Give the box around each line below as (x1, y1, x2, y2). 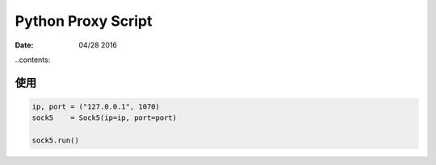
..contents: (15, 55, 51, 64)
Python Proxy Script (15, 12, 153, 30)
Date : (15, 40, 34, 50)
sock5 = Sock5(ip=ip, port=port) (31, 113, 178, 122)
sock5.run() (31, 136, 80, 145)
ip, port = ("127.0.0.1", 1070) (31, 101, 161, 111)
